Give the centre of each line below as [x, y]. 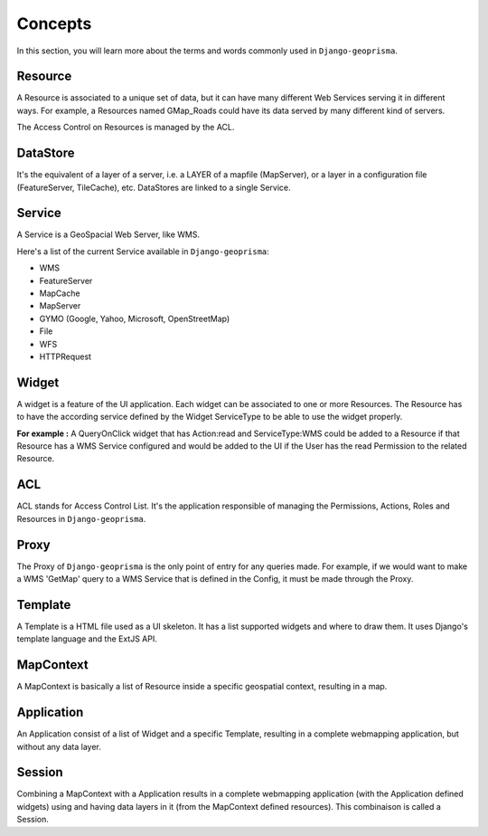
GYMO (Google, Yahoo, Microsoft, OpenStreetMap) [135, 318]
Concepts [54, 24]
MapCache [60, 293]
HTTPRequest [66, 356]
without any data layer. [59, 746]
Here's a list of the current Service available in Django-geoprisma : [143, 251]
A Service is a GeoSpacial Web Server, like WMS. [108, 234]
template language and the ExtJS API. [87, 639]
